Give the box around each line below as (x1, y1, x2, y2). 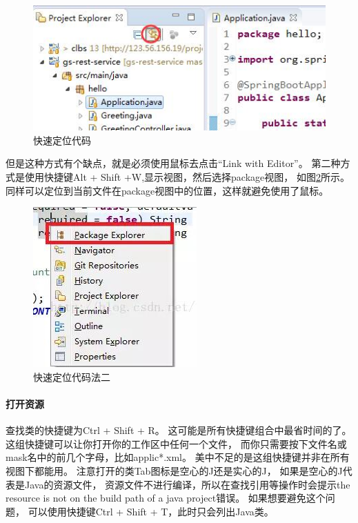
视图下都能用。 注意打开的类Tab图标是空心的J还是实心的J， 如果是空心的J (6, 464, 343, 478)
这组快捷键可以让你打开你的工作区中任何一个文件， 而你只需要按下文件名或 (6, 436, 347, 451)
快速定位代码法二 (33, 369, 110, 384)
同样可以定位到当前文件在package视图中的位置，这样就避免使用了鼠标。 (6, 183, 329, 197)
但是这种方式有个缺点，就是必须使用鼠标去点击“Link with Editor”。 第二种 (6, 156, 341, 170)
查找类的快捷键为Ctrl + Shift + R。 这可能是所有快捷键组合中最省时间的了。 (6, 423, 352, 437)
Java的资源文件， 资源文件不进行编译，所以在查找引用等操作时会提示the (24, 477, 350, 491)
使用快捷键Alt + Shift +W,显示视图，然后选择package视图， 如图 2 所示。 (24, 170, 350, 184)
